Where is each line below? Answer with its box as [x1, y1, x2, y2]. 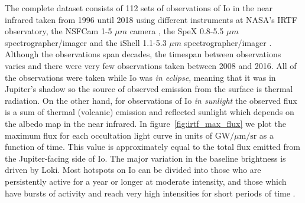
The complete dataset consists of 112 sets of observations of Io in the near [5, 2, 272, 14]
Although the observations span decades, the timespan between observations [5, 48, 281, 60]
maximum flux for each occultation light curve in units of [5, 129, 212, 141]
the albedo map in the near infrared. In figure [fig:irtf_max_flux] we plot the [5, 117, 286, 129]
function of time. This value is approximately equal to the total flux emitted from [5, 140, 300, 153]
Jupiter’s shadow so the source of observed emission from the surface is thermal [5, 83, 293, 95]
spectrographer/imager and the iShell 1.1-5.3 [5, 36, 167, 48]
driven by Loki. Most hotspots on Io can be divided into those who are [5, 163, 261, 176]
